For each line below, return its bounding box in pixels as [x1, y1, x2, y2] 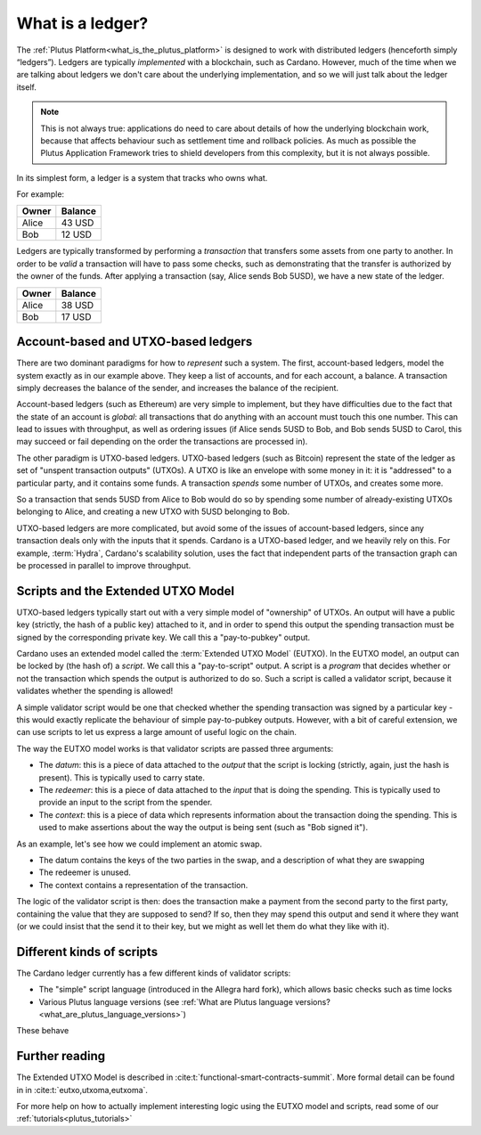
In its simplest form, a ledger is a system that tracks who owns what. [16, 172, 268, 183]
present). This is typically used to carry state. [38, 772, 205, 783]
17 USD [61, 310, 92, 323]
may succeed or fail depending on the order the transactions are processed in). [16, 437, 308, 447]
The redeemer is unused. [38, 867, 131, 878]
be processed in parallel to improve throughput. [16, 560, 192, 570]
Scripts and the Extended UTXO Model [16, 584, 235, 599]
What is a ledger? [16, 13, 149, 33]
